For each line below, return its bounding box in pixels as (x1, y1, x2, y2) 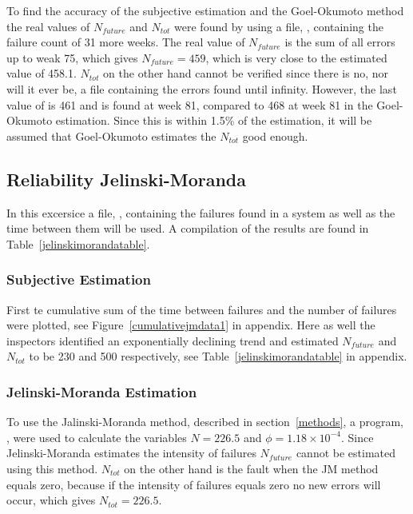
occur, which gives (6, 492, 96, 508)
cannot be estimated (296, 444, 396, 461)
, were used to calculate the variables (6, 428, 187, 445)
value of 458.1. (6, 65, 77, 82)
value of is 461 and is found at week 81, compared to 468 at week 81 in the (6, 96, 373, 113)
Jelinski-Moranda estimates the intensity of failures (6, 444, 256, 461)
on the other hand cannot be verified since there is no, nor (103, 65, 389, 82)
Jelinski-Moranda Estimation (6, 381, 197, 401)
